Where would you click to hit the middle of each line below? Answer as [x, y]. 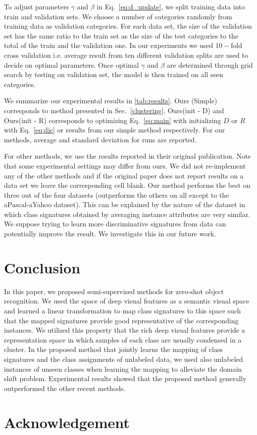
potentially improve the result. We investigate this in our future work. [110, 234]
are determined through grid [210, 65]
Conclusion [42, 267]
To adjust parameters [36, 6]
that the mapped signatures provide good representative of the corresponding [121, 320]
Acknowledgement [67, 422]
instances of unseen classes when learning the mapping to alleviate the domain [123, 369]
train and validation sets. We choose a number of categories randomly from [118, 16]
